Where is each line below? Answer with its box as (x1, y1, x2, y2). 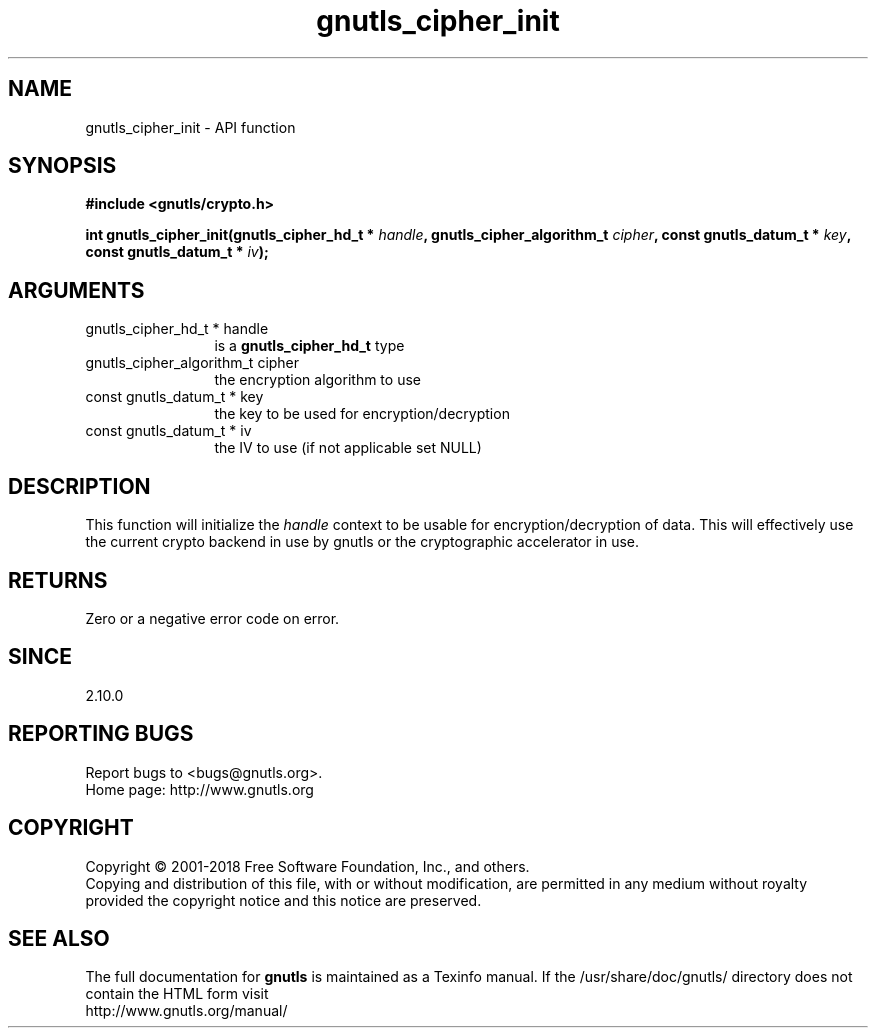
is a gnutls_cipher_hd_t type (214, 337, 405, 355)
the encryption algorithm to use (214, 371, 421, 389)
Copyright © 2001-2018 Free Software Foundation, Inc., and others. (85, 857, 530, 875)
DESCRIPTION (8, 473, 151, 499)
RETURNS (8, 567, 108, 593)
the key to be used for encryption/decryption (214, 405, 510, 423)
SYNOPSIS (8, 153, 117, 179)
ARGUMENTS (8, 277, 145, 303)
